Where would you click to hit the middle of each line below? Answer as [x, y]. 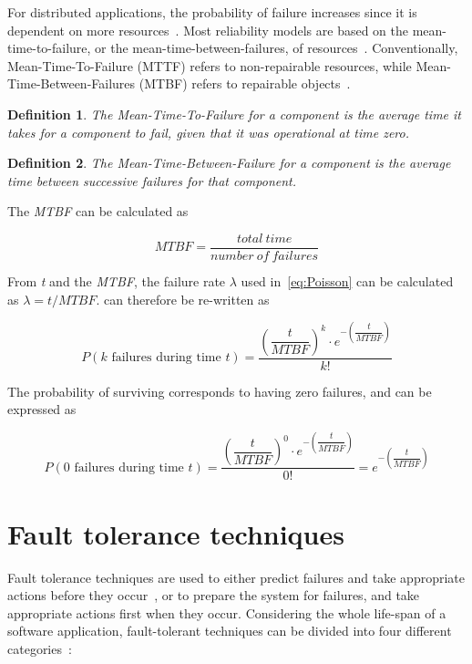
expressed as [42, 409]
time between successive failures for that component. [152, 180]
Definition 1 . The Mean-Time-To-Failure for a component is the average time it [234, 114]
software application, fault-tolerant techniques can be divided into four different [230, 631]
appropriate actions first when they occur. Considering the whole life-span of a [227, 612]
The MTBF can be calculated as [98, 211]
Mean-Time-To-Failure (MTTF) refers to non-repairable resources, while [210, 65]
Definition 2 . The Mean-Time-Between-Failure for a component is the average [229, 163]
